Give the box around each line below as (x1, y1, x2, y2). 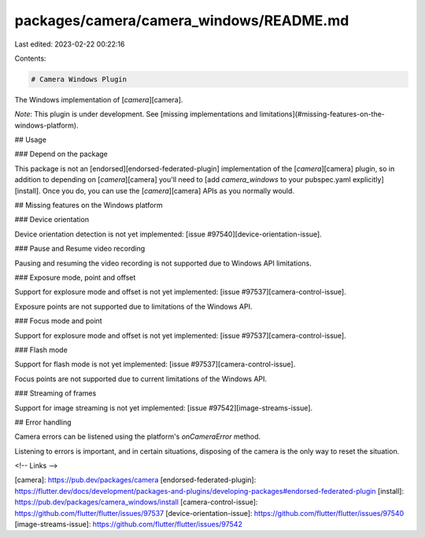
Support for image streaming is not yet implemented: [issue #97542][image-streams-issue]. (14, 403, 313, 413)
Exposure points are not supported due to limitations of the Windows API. (14, 302, 253, 311)
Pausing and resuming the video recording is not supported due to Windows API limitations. (14, 258, 312, 268)
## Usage (14, 135, 47, 145)
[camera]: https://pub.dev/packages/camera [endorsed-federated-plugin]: (14, 475, 257, 484)
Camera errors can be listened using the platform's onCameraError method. (14, 432, 261, 441)
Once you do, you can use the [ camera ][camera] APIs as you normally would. (42, 186, 295, 195)
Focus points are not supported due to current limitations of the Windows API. (14, 374, 268, 384)
